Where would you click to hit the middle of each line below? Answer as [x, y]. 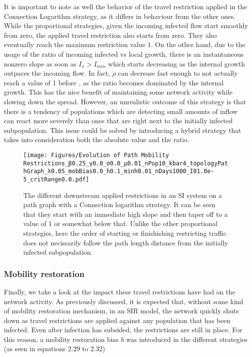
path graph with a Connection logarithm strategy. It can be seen [119, 204]
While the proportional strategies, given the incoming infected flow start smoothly [126, 25]
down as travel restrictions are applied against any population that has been [117, 320]
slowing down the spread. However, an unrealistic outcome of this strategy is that [125, 101]
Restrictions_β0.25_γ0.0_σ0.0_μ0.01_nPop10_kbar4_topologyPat [126, 163]
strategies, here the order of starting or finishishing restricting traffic [125, 233]
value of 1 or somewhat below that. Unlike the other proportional [120, 223]
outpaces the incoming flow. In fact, [57, 73]
